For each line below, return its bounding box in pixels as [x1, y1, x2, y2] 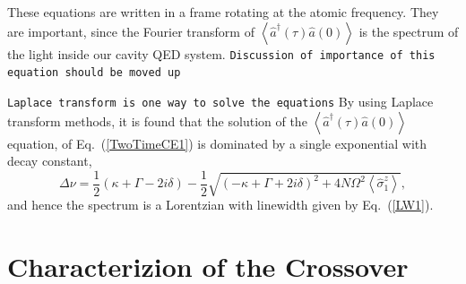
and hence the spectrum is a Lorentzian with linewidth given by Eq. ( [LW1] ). [7, 195, 434, 214]
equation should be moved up [7, 66, 181, 80]
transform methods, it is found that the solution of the [7, 111, 307, 130]
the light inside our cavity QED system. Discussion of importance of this [7, 44, 436, 63]
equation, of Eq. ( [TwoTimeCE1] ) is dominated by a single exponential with [7, 133, 427, 152]
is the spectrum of [358, 22, 459, 40]
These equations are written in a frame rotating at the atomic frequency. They [7, 3, 439, 21]
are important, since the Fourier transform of [7, 22, 255, 40]
